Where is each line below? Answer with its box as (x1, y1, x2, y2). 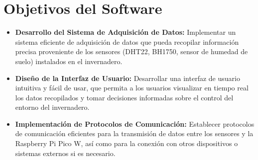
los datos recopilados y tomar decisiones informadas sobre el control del (15, 92, 234, 102)
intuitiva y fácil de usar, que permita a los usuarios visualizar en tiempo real (15, 82, 249, 93)
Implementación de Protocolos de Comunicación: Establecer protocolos (15, 118, 255, 129)
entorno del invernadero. (15, 102, 90, 112)
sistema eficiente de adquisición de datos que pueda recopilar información (15, 36, 239, 47)
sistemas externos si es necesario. (15, 148, 116, 158)
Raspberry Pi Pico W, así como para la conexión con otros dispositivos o (15, 138, 238, 149)
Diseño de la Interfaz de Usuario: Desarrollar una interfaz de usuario (15, 73, 240, 83)
